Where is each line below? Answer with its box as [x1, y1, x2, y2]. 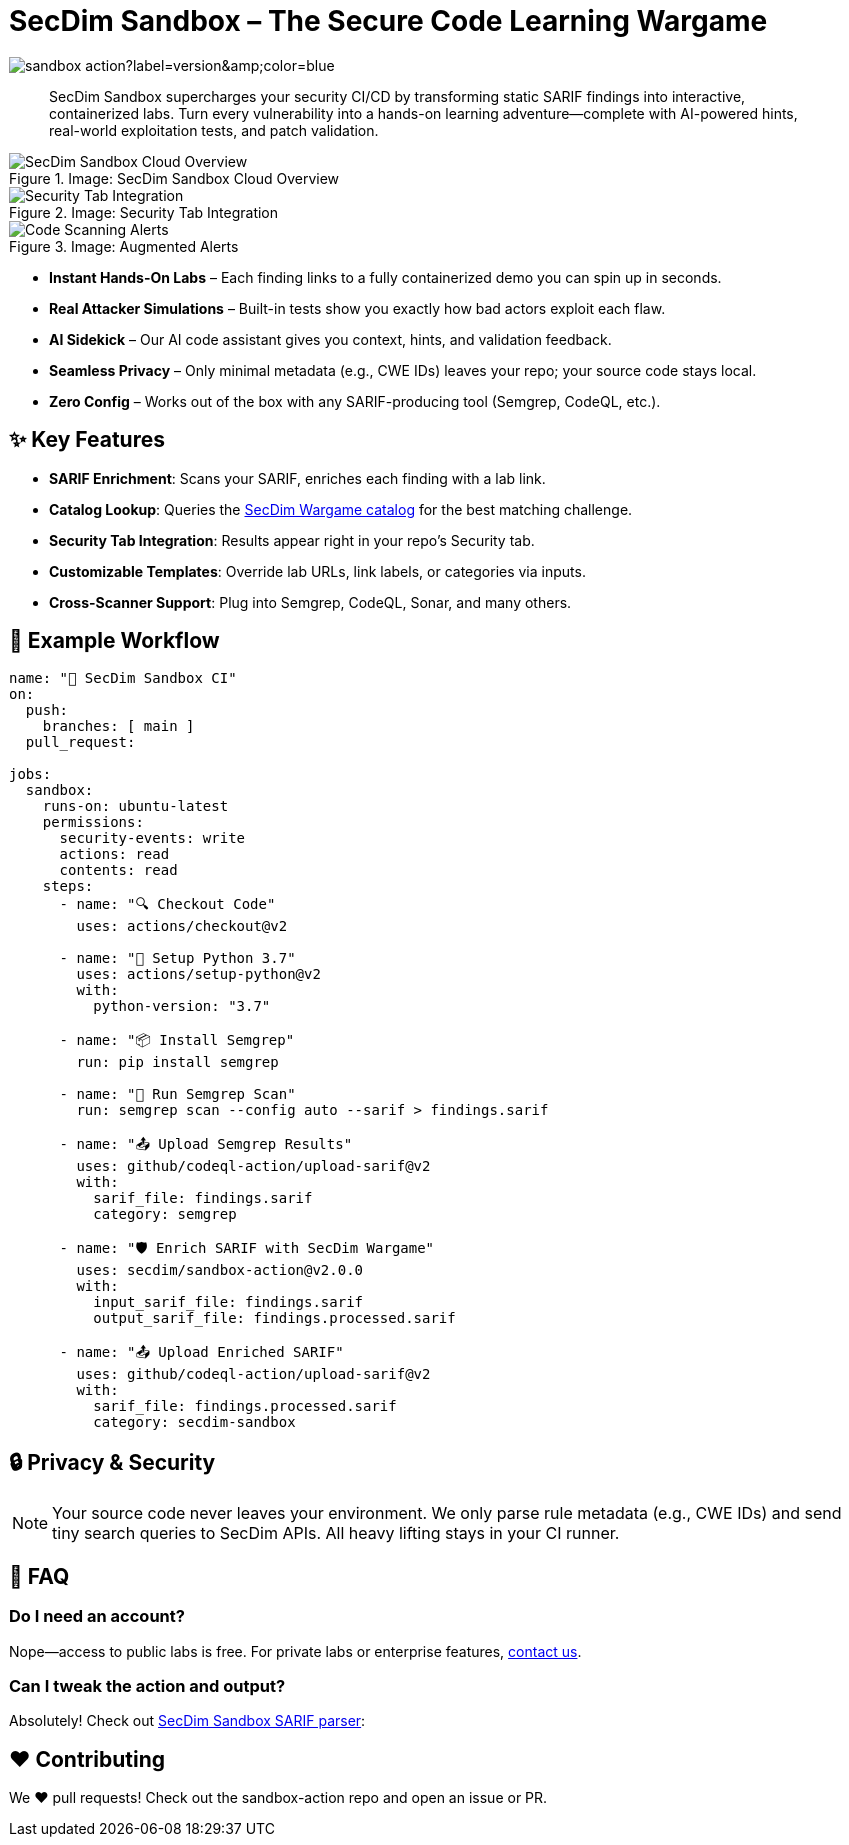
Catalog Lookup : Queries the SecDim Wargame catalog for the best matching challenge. [49, 500, 633, 518]
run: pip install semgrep [76, 1054, 279, 1071]
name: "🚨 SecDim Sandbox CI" [9, 670, 237, 687]
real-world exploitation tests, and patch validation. [49, 121, 379, 139]
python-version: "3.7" [93, 998, 271, 1015]
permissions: [42, 814, 144, 831]
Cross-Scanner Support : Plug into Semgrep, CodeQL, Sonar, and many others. [49, 593, 572, 611]
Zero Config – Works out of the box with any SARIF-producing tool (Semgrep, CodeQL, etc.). [49, 392, 661, 410]
